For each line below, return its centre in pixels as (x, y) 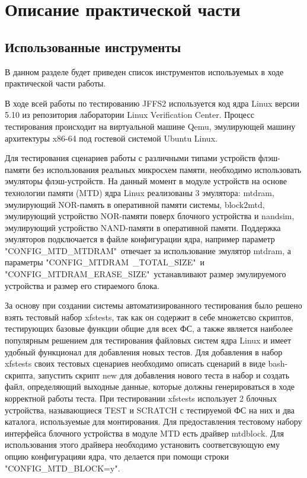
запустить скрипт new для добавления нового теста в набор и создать (164, 375)
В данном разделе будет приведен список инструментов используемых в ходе (144, 71)
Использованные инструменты (93, 46)
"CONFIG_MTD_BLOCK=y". (63, 468)
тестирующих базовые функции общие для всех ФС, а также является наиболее (149, 328)
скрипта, (20, 375)
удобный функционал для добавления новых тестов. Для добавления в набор (144, 352)
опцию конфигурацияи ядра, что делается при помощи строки (117, 456)
